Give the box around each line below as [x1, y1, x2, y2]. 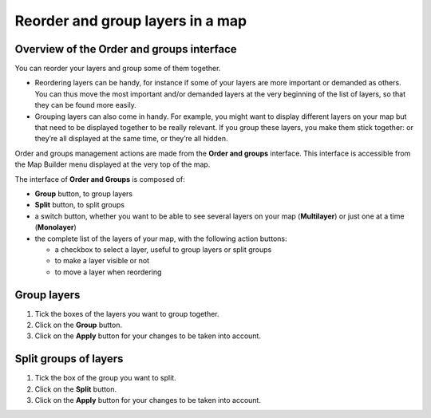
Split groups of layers [14, 352, 124, 366]
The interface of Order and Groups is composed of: [14, 174, 185, 183]
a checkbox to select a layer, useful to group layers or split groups [54, 244, 272, 254]
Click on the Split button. [34, 384, 117, 394]
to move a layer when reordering [54, 267, 162, 277]
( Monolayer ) [34, 223, 77, 232]
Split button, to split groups [34, 200, 125, 210]
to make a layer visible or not [54, 256, 150, 266]
